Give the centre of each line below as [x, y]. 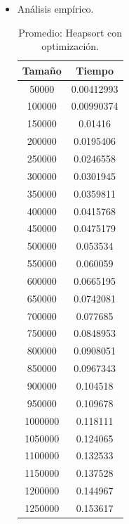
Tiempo [95, 70]
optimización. [70, 46]
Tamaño [42, 70]
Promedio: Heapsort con [70, 32]
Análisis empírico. [55, 8]
